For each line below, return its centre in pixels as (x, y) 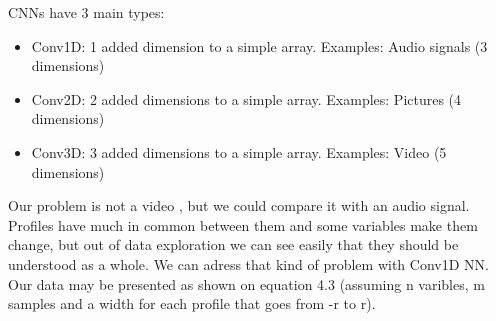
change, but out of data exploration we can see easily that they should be (233, 244)
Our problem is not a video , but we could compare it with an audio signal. (239, 205)
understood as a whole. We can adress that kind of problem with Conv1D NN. (248, 263)
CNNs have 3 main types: (86, 12)
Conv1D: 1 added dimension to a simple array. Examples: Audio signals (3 (259, 45)
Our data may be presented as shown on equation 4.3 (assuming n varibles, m (246, 283)
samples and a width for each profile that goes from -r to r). (192, 303)
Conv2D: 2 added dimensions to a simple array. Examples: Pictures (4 (246, 98)
